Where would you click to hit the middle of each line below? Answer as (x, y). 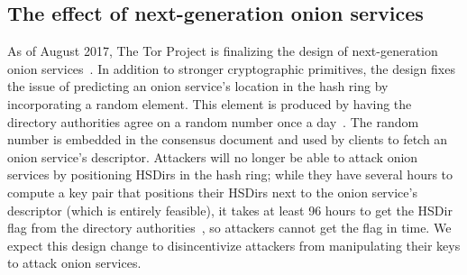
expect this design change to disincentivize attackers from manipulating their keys (234, 245)
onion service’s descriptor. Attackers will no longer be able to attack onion (213, 156)
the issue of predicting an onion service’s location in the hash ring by (198, 86)
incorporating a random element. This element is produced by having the (210, 103)
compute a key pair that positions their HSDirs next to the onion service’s (212, 192)
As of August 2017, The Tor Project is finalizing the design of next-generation (223, 51)
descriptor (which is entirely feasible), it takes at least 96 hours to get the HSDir (230, 210)
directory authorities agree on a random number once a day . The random (213, 121)
